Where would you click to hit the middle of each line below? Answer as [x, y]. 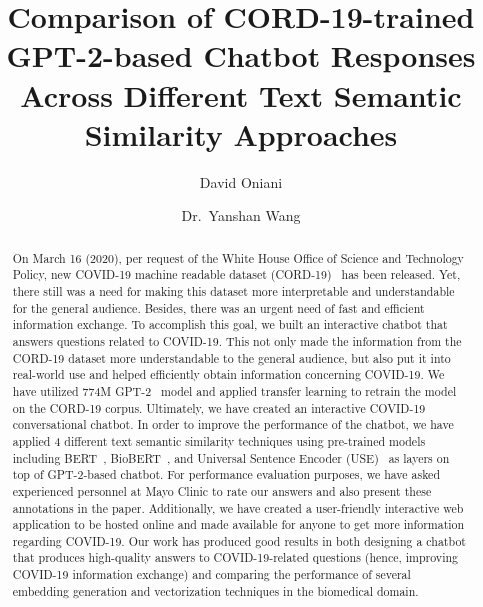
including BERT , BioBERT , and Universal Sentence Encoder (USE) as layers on [231, 457]
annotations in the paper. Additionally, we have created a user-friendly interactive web [238, 507]
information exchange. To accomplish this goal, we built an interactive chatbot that [230, 324]
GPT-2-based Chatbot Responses [241, 55]
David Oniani [241, 181]
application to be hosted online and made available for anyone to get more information [238, 524]
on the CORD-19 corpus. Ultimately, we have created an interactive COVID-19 [219, 407]
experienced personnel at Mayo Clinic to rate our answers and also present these [222, 490]
